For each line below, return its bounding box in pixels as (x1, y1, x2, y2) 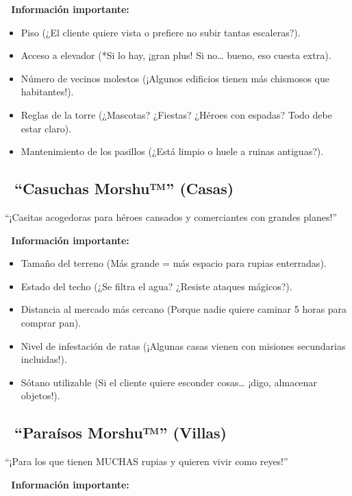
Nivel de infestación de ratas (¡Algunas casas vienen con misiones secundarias (21, 338, 346, 353)
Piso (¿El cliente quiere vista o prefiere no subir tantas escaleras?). (21, 25, 301, 39)
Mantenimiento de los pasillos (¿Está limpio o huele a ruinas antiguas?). (21, 144, 324, 158)
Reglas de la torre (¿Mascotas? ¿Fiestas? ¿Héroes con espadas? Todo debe (21, 107, 332, 121)
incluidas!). (21, 352, 67, 366)
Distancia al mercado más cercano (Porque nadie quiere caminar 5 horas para (21, 302, 347, 316)
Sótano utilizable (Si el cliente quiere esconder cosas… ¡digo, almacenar (21, 375, 317, 389)
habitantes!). (21, 84, 74, 99)
